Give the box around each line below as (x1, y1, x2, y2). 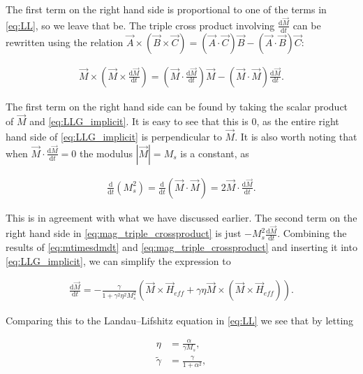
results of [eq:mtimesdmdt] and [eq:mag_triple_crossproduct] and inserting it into (6, 240, 357, 254)
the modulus (80, 145, 133, 160)
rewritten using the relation (6, 34, 124, 49)
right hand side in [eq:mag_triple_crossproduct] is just (6, 226, 242, 240)
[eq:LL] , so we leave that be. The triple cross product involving (6, 17, 275, 32)
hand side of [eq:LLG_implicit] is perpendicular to (6, 129, 222, 144)
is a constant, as (180, 145, 249, 160)
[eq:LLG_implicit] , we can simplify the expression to (6, 253, 231, 268)
